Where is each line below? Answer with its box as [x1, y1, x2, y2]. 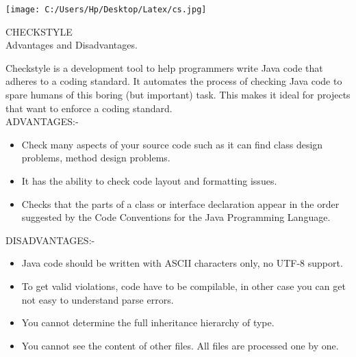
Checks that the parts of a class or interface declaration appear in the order [21, 196, 340, 211]
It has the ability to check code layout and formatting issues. [21, 174, 277, 187]
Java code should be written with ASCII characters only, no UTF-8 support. [21, 256, 343, 270]
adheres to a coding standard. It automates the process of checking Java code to [5, 74, 342, 88]
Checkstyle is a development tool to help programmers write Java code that [5, 60, 323, 75]
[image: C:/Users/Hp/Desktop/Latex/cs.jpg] [5, 5, 207, 14]
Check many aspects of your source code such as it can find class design [21, 137, 323, 151]
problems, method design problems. [21, 150, 170, 165]
